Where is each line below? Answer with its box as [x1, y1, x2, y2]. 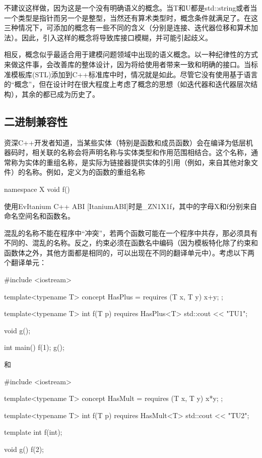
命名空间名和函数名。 [4, 211, 75, 221]
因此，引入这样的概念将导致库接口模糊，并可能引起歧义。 [21, 32, 212, 42]
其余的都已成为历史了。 [21, 88, 99, 99]
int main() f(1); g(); [4, 342, 64, 352]
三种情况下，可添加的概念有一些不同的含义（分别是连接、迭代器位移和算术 [4, 22, 251, 33]
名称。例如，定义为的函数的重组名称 [25, 167, 145, 177]
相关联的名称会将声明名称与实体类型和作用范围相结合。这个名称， [32, 147, 251, 158]
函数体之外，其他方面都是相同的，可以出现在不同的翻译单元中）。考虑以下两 [4, 247, 254, 258]
